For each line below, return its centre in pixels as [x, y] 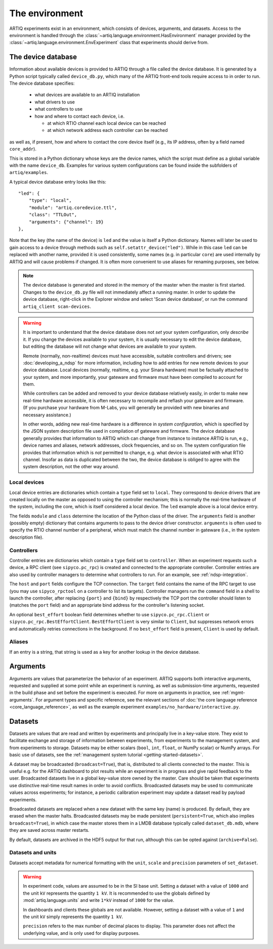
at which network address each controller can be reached [107, 130]
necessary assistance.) [47, 415]
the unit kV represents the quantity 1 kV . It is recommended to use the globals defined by [117, 893]
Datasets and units [33, 853]
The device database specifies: [42, 83]
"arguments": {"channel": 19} [66, 222]
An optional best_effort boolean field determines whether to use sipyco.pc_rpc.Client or [109, 614]
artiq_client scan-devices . [57, 306]
